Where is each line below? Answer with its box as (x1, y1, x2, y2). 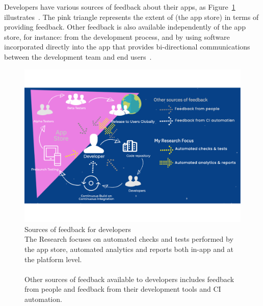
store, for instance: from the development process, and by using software (4, 31, 230, 42)
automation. (24, 293, 62, 304)
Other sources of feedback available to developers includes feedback (24, 273, 234, 284)
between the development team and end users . (4, 51, 152, 62)
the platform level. (24, 253, 82, 264)
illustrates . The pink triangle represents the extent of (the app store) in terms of (4, 11, 259, 22)
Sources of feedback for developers (24, 223, 131, 234)
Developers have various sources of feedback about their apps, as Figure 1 (4, 2, 235, 12)
